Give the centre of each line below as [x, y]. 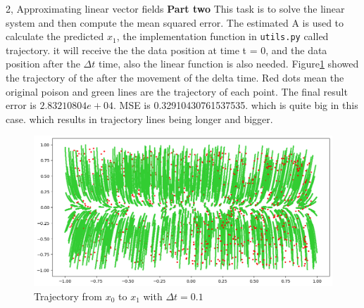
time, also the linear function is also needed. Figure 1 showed [228, 64]
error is [21, 105]
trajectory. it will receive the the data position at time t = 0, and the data [167, 50]
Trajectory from [68, 296]
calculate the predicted [55, 36]
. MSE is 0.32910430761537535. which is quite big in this [236, 105]
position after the [43, 64]
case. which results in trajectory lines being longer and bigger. [139, 118]
